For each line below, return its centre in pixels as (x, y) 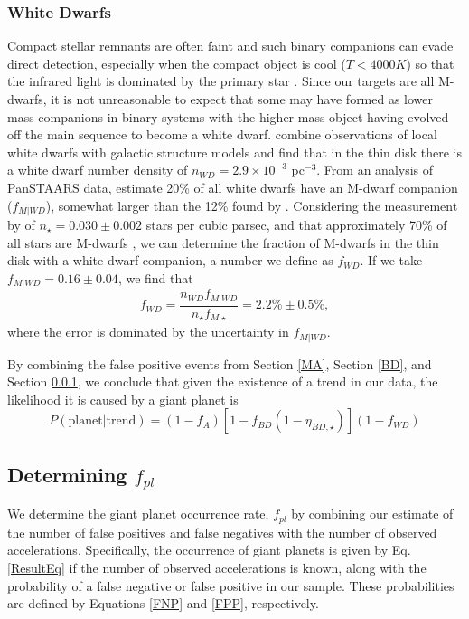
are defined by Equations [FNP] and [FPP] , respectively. (163, 603)
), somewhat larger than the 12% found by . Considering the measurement (252, 205)
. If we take (391, 260)
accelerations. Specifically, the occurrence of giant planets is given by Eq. (209, 550)
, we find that (155, 277)
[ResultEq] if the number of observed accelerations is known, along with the (217, 568)
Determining (67, 474)
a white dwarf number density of (98, 170)
